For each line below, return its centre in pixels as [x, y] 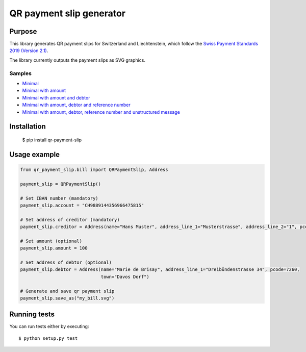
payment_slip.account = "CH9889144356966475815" [82, 205]
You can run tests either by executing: [49, 326]
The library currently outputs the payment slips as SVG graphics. [77, 60]
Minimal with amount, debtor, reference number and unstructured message [101, 112]
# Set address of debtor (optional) [66, 262]
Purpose [23, 31]
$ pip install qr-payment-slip [52, 140]
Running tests [32, 315]
